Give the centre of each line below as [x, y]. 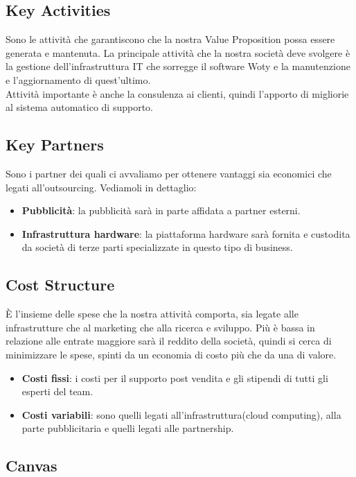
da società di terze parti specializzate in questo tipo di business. [157, 247]
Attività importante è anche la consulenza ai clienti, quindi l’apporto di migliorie [177, 93]
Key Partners [55, 145]
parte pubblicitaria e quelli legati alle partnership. [128, 428]
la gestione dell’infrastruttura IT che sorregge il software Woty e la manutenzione [178, 66]
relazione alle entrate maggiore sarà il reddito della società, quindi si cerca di [169, 341]
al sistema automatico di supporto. [79, 107]
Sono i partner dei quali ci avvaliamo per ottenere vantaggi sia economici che [169, 173]
